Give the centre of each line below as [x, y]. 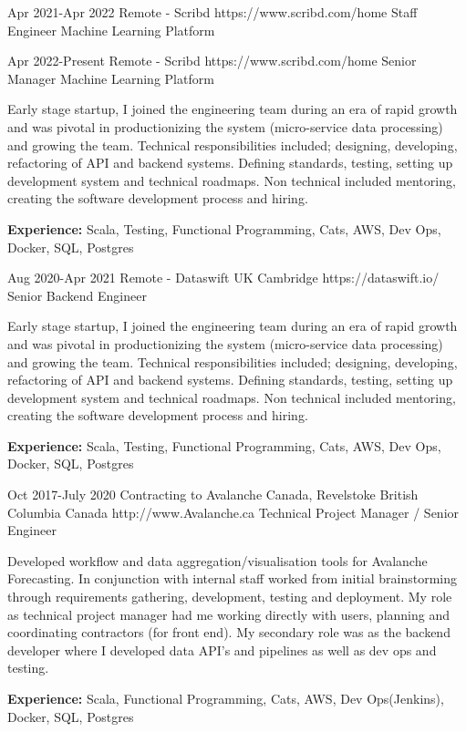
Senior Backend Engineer [77, 295]
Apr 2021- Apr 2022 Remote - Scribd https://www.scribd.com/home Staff [212, 12]
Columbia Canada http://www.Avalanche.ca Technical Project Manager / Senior [233, 512]
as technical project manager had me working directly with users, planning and [228, 614]
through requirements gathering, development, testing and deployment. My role [230, 597]
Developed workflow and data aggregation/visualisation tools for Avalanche [217, 560]
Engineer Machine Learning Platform [111, 30]
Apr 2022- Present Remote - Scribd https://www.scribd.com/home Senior [212, 61]
